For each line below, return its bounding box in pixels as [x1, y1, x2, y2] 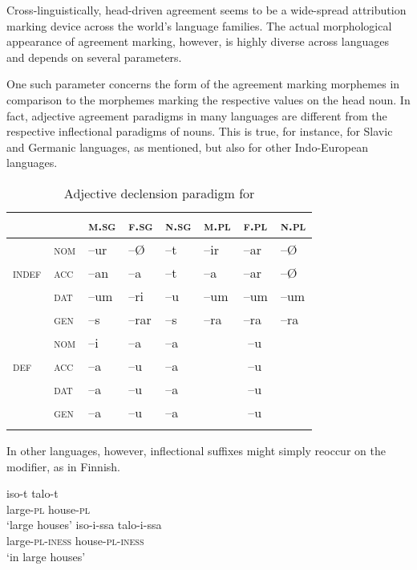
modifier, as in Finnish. [6, 458, 120, 474]
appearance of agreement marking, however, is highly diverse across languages [6, 33, 389, 50]
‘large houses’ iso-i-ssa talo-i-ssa [6, 516, 162, 533]
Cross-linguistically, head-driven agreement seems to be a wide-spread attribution [6, 2, 407, 18]
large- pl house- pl [6, 500, 91, 517]
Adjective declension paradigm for [63, 183, 255, 202]
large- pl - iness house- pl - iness [6, 531, 144, 548]
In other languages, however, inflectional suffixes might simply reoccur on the [6, 442, 386, 458]
